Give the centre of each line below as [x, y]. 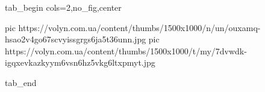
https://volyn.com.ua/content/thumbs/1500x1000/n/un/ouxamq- [139, 27]
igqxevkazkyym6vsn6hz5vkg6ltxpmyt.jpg [80, 62]
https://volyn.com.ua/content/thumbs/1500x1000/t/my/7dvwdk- [126, 50]
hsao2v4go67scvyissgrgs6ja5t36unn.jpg [76, 39]
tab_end [21, 82]
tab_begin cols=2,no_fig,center [63, 7]
